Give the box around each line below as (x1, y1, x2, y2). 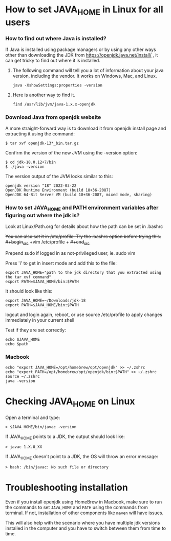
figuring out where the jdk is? (5, 212, 80, 219)
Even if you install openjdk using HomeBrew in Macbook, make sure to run (5, 499, 162, 505)
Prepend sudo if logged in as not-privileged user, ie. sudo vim (5, 250, 136, 256)
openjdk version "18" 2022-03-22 (5, 183, 77, 188)
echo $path (5, 341, 29, 346)
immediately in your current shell (5, 317, 75, 323)
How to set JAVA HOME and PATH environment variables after (5, 204, 159, 212)
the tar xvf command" (5, 274, 52, 280)
